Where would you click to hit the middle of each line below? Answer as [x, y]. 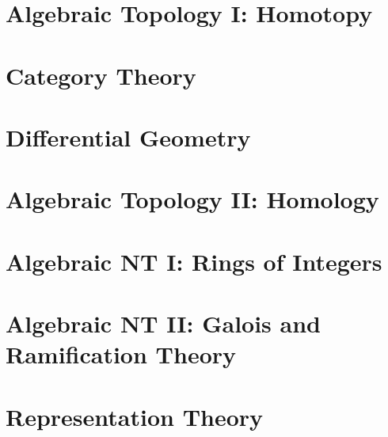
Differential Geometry [128, 137]
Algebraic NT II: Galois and [163, 323]
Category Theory [101, 75]
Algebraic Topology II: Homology [192, 199]
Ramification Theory [121, 354]
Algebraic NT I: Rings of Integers [194, 261]
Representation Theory [135, 416]
